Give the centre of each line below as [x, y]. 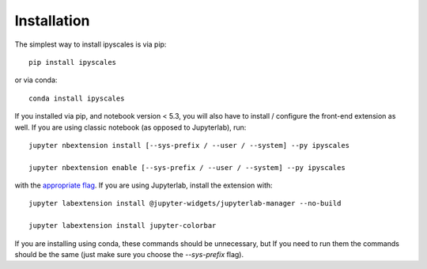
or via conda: [36, 80]
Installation [52, 21]
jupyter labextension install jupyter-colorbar [123, 226]
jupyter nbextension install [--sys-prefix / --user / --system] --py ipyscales [189, 145]
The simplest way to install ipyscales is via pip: [91, 44]
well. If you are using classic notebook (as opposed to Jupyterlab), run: [130, 127]
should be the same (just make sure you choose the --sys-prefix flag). [129, 255]
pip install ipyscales [73, 62]
